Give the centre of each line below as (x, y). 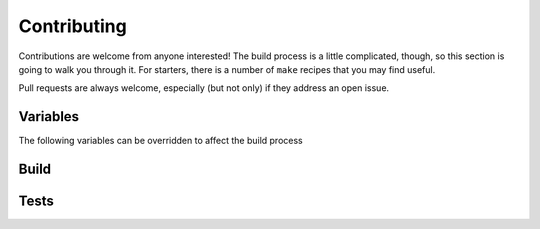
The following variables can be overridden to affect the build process (161, 141)
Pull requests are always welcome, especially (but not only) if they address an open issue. (204, 88)
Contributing (72, 26)
